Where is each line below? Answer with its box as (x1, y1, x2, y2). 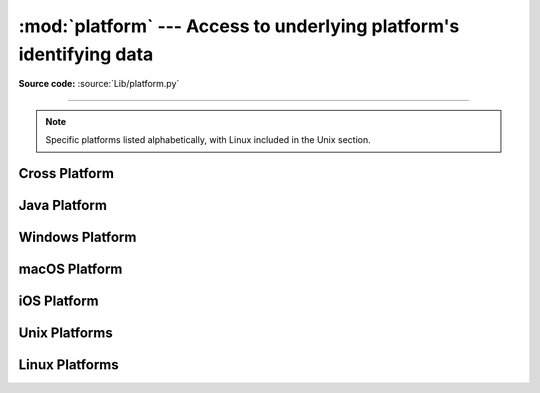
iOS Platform (18, 293, 99, 309)
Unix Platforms (18, 325, 114, 342)
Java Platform (18, 196, 107, 214)
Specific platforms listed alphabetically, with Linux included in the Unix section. (45, 134, 372, 146)
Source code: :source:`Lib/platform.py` (18, 78, 180, 90)
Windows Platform (18, 228, 137, 245)
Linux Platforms (18, 356, 119, 374)
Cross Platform (18, 165, 115, 182)
